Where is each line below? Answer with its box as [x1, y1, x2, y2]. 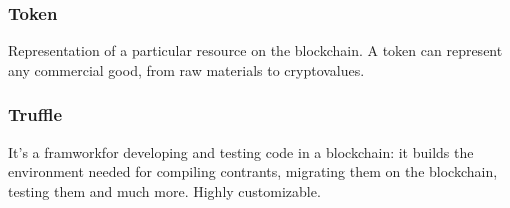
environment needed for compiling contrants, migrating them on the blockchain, [8, 161, 498, 182]
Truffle [8, 102, 63, 127]
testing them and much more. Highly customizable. [8, 180, 321, 201]
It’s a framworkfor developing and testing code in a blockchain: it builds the [8, 141, 474, 162]
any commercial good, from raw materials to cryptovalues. [8, 59, 365, 80]
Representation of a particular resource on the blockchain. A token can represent [8, 40, 503, 61]
